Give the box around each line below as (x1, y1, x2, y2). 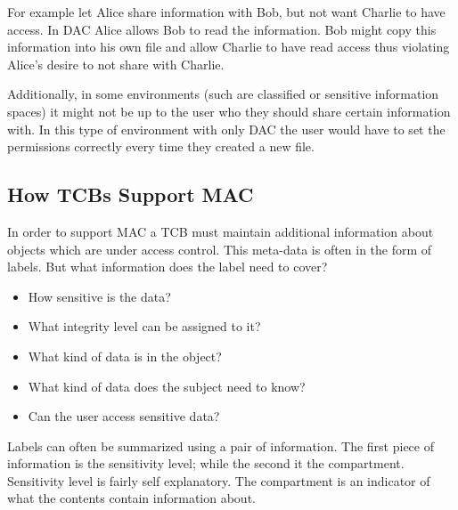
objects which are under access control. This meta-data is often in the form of (7, 239, 432, 258)
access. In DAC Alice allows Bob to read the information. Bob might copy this (7, 20, 437, 38)
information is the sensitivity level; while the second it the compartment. (7, 454, 405, 473)
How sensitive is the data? (28, 287, 171, 305)
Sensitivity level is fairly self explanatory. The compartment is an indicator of (7, 471, 430, 490)
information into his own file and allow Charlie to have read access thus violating (7, 37, 450, 56)
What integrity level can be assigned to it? (28, 317, 261, 336)
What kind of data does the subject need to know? (28, 376, 306, 395)
